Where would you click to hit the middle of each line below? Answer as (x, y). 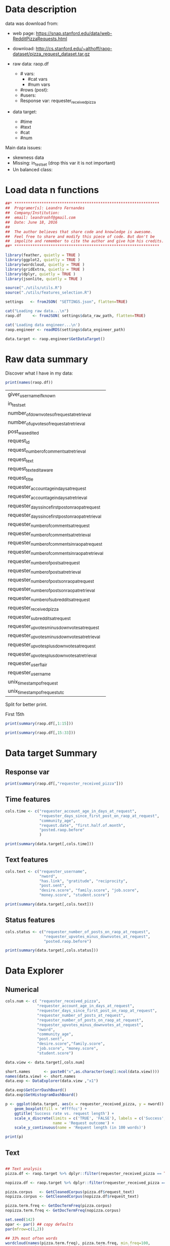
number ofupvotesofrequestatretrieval (47, 423)
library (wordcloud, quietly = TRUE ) (45, 264)
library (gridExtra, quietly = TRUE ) (45, 269)
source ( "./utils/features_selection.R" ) (49, 293)
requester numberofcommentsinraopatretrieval (56, 552)
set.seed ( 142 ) (20, 1220)
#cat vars (38, 79)
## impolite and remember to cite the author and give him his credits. (85, 241)
